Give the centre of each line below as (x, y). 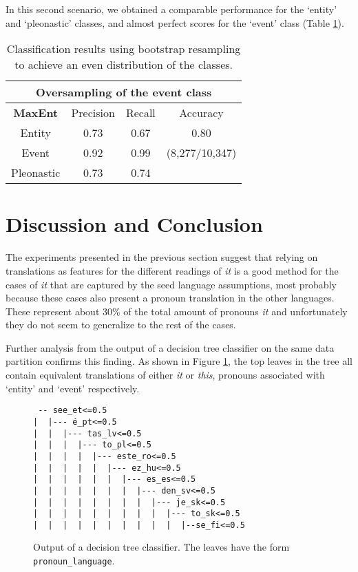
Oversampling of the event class (124, 92)
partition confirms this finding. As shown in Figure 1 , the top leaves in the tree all (179, 361)
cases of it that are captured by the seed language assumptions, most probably (171, 284)
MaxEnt (36, 113)
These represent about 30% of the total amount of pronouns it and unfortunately (177, 311)
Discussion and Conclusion (134, 224)
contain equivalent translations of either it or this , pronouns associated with (165, 375)
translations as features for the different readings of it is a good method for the (172, 270)
